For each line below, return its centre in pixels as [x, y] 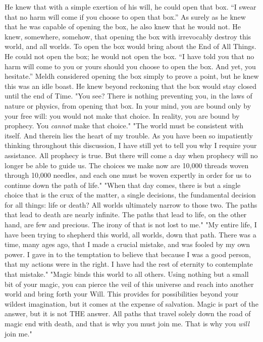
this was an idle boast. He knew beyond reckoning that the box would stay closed [130, 86]
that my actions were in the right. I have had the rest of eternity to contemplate [129, 264]
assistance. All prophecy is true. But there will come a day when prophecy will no [131, 155]
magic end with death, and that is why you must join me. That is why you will [127, 323]
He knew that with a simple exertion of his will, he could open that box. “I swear [130, 7]
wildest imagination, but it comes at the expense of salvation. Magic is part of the [131, 303]
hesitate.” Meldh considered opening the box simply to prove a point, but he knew [132, 76]
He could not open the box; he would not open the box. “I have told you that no [129, 56]
